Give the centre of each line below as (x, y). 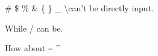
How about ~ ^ (33, 48)
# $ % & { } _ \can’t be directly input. (79, 8)
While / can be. (34, 28)
